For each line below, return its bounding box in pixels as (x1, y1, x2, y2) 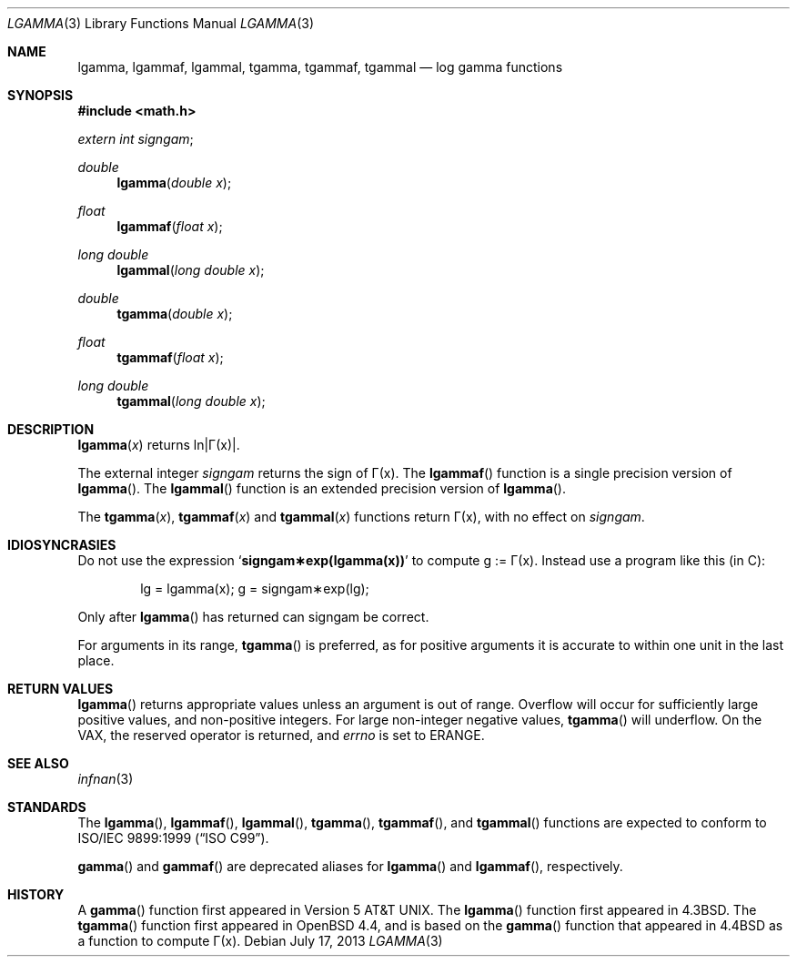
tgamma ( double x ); (116, 306, 233, 321)
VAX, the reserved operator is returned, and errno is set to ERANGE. (77, 727, 485, 743)
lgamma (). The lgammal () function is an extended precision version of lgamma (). (77, 481, 567, 496)
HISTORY (7, 887, 65, 902)
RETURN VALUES (7, 681, 114, 696)
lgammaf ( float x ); (116, 218, 223, 234)
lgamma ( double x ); (116, 175, 232, 190)
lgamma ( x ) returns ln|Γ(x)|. (77, 437, 240, 452)
